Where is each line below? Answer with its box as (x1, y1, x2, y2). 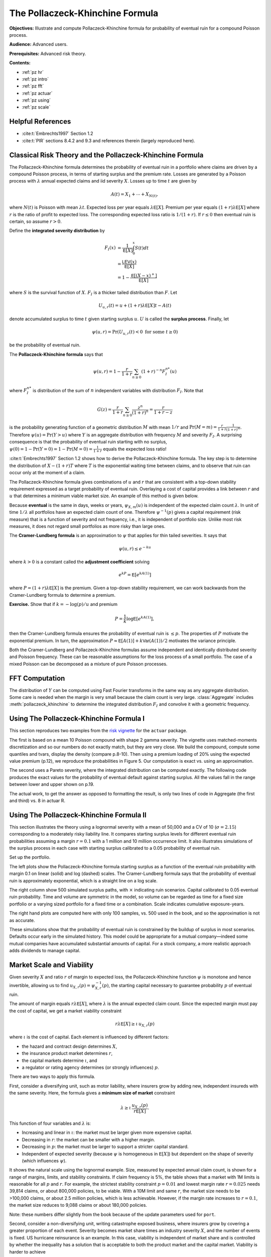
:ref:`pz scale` (22, 104, 51, 110)
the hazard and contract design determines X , (22, 1043, 117, 1049)
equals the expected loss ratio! (103, 445, 167, 452)
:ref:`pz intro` (22, 76, 49, 82)
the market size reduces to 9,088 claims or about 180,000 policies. (9, 1202, 148, 1208)
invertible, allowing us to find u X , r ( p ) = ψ (9, 982, 95, 990)
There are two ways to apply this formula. (9, 1073, 95, 1080)
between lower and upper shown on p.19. (9, 781, 95, 787)
